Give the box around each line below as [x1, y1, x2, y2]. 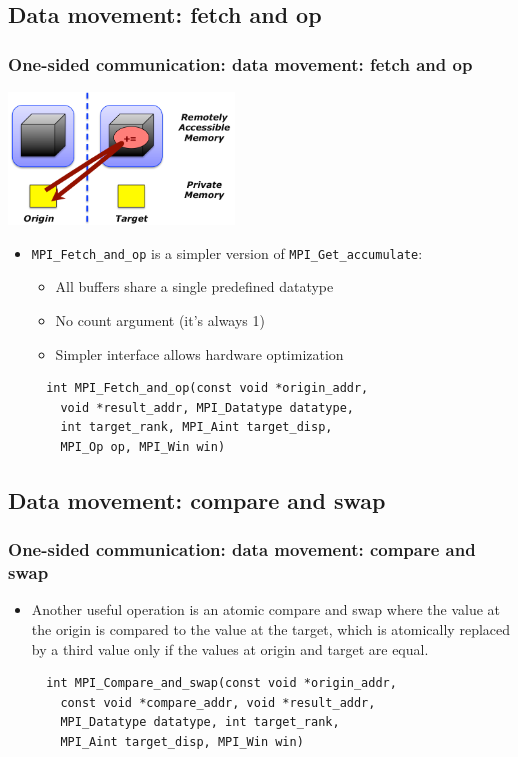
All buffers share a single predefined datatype [55, 276, 334, 297]
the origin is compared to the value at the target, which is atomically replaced [31, 619, 511, 640]
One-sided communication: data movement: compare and [8, 537, 476, 562]
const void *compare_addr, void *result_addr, [60, 695, 376, 710]
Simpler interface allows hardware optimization [55, 343, 344, 364]
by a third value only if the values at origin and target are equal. [31, 638, 429, 659]
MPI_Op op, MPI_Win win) [60, 439, 226, 454]
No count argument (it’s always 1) [55, 309, 265, 330]
